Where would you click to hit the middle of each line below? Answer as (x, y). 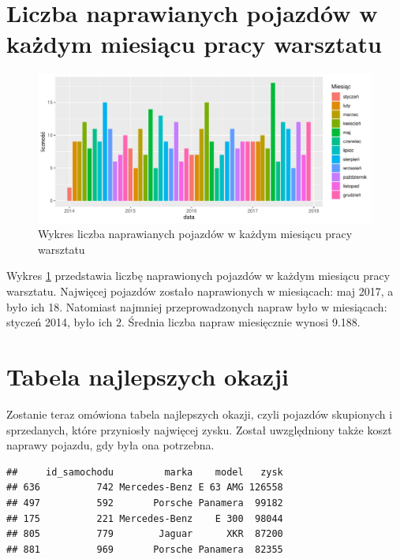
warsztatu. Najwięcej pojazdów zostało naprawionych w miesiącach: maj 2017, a (200, 291)
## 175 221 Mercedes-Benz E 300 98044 (145, 518)
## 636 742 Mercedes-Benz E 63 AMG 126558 (145, 488)
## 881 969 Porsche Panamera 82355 (145, 549)
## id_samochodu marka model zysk (145, 472)
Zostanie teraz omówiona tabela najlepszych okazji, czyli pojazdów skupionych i (200, 414)
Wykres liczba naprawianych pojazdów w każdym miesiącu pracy (195, 234)
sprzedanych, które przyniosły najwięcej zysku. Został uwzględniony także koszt (199, 429)
